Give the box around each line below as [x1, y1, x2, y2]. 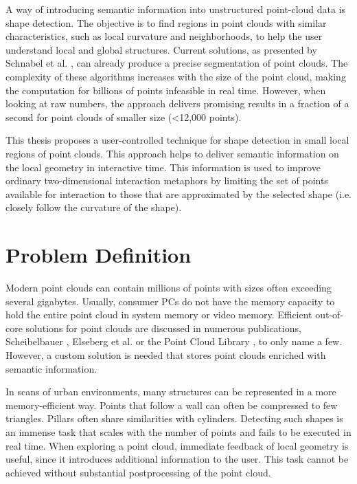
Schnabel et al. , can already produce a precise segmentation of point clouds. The [5, 56, 348, 70]
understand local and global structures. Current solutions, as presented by [5, 42, 317, 56]
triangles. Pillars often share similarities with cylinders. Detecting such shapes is [5, 411, 343, 426]
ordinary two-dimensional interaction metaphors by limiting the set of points [5, 173, 328, 188]
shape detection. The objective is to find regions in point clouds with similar [5, 15, 327, 30]
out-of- [315, 307, 344, 322]
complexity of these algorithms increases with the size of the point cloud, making [5, 69, 346, 83]
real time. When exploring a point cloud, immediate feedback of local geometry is [5, 438, 349, 452]
